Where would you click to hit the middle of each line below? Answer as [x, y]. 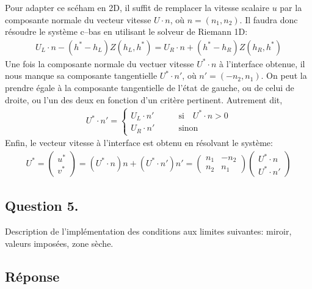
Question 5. [42, 206]
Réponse [32, 276]
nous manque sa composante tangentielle [81, 75]
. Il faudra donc [269, 19]
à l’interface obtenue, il [262, 63]
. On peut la [284, 75]
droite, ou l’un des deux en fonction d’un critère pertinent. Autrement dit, [144, 99]
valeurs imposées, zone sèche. [59, 243]
